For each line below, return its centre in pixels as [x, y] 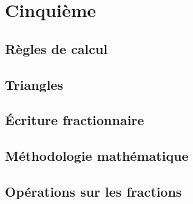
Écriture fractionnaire [75, 120]
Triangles [34, 84]
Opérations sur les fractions [93, 191]
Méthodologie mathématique [97, 156]
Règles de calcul [56, 48]
